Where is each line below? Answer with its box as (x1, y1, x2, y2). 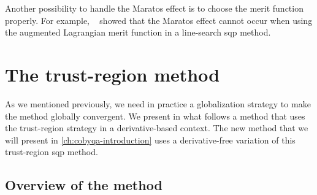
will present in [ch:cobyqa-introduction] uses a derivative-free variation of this (5, 133, 296, 146)
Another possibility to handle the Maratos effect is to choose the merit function (5, 2, 304, 14)
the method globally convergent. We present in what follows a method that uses (5, 109, 305, 122)
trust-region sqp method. (5, 145, 98, 158)
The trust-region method (5, 61, 220, 86)
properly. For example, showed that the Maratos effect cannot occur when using (5, 13, 313, 26)
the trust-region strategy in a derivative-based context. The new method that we (5, 121, 308, 134)
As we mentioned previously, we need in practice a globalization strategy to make (5, 97, 311, 110)
